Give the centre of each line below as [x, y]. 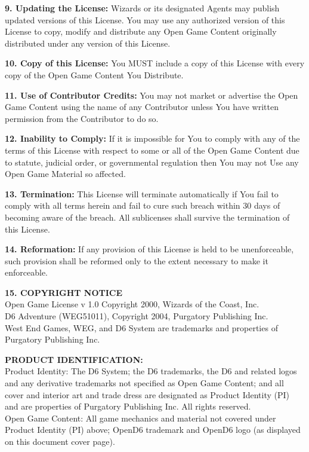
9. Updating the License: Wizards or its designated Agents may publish [142, 8]
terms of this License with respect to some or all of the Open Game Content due [152, 150]
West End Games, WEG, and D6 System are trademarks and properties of [141, 327]
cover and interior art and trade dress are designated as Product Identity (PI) [147, 394]
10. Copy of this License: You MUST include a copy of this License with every [155, 63]
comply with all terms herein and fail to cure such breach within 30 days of [143, 205]
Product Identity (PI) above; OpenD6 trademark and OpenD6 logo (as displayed [153, 430]
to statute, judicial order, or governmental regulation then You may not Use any [152, 162]
